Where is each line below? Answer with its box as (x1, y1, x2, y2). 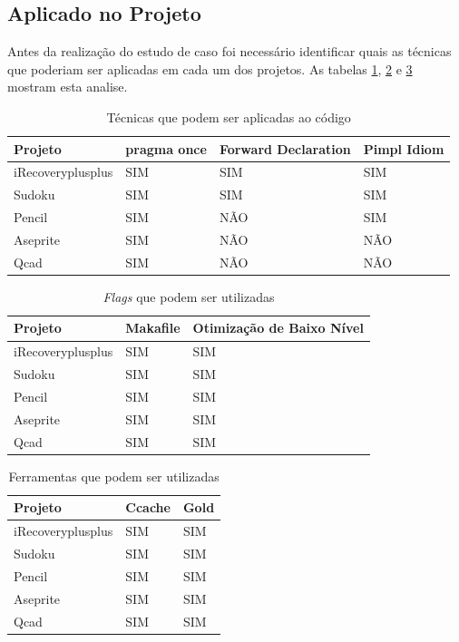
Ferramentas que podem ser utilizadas (8, 466, 220, 485)
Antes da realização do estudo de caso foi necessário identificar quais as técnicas (7, 42, 452, 61)
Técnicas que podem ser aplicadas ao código (106, 107, 351, 126)
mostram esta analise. (7, 77, 128, 96)
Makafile (125, 318, 181, 337)
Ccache (125, 498, 171, 517)
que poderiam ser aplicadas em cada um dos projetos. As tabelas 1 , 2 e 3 (7, 59, 413, 78)
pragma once (125, 139, 207, 158)
